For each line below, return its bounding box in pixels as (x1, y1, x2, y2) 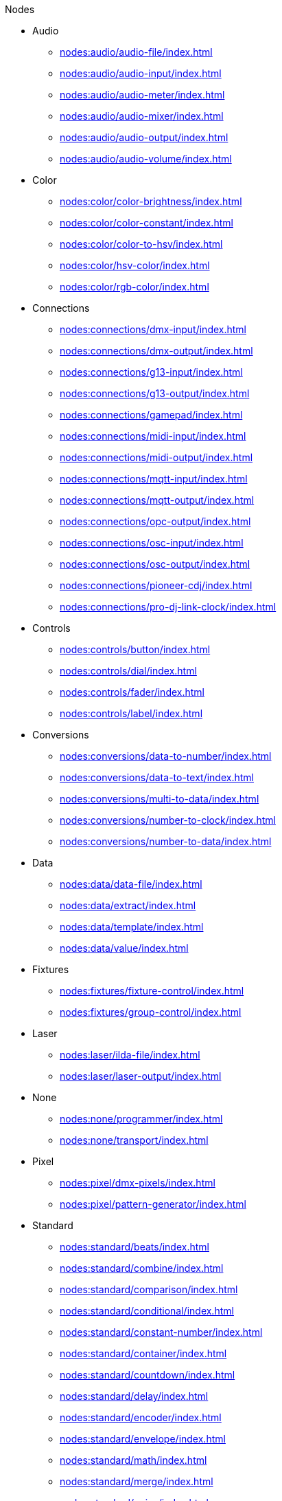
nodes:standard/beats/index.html (60, 1241, 209, 1253)
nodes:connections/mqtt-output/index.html (60, 494, 255, 506)
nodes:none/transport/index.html (60, 1134, 209, 1146)
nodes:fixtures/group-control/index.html (60, 1006, 242, 1018)
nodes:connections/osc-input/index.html (60, 537, 244, 549)
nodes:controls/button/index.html (60, 643, 211, 655)
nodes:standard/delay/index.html (60, 1390, 209, 1402)
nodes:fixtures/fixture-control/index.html (60, 985, 244, 997)
